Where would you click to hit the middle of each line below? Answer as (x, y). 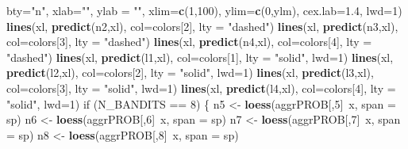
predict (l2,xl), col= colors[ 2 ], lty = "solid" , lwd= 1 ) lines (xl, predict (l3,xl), (190, 73)
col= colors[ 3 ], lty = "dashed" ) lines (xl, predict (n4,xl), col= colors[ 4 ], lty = (189, 42)
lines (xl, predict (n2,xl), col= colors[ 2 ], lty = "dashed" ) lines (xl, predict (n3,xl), (202, 26)
